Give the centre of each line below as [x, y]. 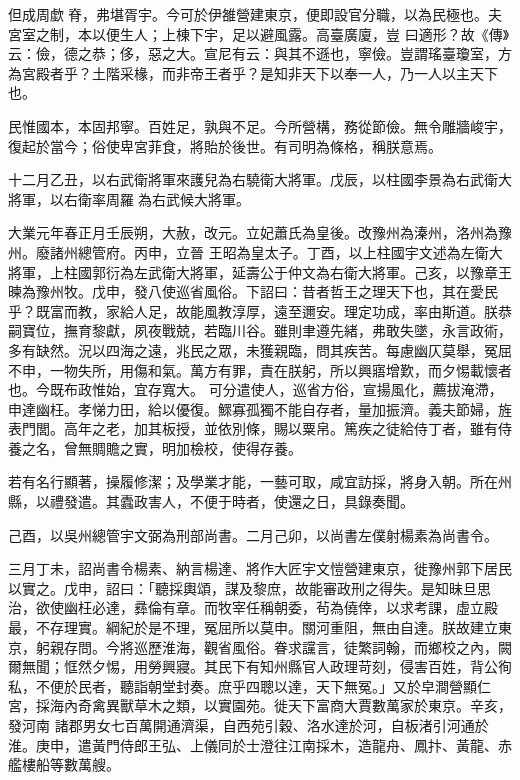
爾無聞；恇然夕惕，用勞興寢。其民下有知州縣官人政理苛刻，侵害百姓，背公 [253, 666]
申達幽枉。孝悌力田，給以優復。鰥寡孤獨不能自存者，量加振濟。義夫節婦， [253, 408]
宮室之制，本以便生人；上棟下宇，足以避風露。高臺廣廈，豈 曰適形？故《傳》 [259, 33]
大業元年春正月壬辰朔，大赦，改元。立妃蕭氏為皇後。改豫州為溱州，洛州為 [253, 232]
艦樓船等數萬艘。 [64, 764]
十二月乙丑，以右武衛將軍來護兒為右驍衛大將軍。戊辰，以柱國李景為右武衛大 [260, 179]
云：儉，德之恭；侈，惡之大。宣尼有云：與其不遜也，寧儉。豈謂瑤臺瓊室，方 [260, 53]
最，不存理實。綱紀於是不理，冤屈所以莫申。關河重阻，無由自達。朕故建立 [253, 627]
